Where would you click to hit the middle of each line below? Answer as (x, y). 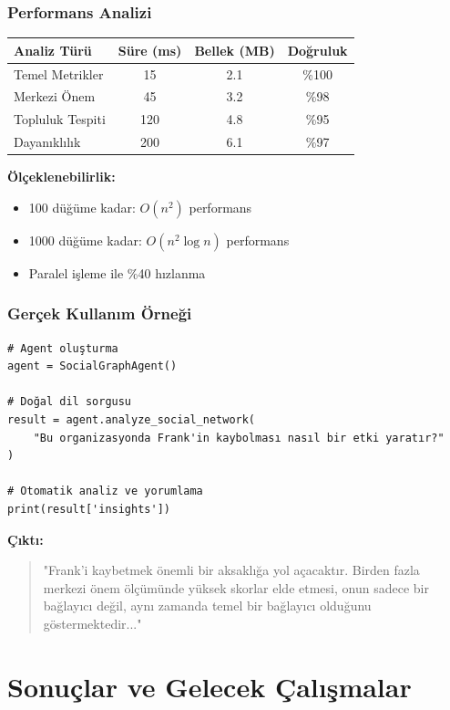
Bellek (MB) (235, 50)
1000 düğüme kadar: (85, 240)
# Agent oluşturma (63, 348)
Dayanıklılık (47, 142)
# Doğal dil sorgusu (70, 402)
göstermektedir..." (92, 623)
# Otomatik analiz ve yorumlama (105, 491)
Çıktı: (26, 539)
